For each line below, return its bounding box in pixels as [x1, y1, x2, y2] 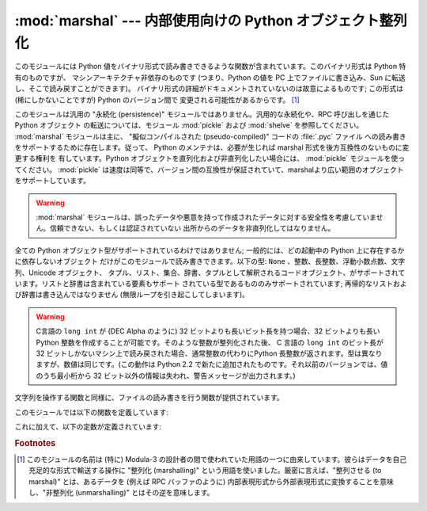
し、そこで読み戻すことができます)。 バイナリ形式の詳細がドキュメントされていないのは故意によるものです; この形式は [14, 84, 404, 93]
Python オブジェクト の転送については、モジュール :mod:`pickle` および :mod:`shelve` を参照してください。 [14, 120, 364, 130]
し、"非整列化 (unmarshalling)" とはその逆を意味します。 [28, 488, 214, 498]
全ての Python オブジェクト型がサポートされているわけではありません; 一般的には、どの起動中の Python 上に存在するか [14, 246, 405, 255]
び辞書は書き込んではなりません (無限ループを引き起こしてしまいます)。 [14, 290, 249, 299]
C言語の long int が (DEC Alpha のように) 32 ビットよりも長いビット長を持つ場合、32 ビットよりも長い [36, 326, 380, 336]
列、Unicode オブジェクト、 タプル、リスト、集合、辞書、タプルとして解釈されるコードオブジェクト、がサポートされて [14, 268, 406, 277]
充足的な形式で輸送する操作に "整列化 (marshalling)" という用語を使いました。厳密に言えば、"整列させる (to [28, 466, 382, 475]
